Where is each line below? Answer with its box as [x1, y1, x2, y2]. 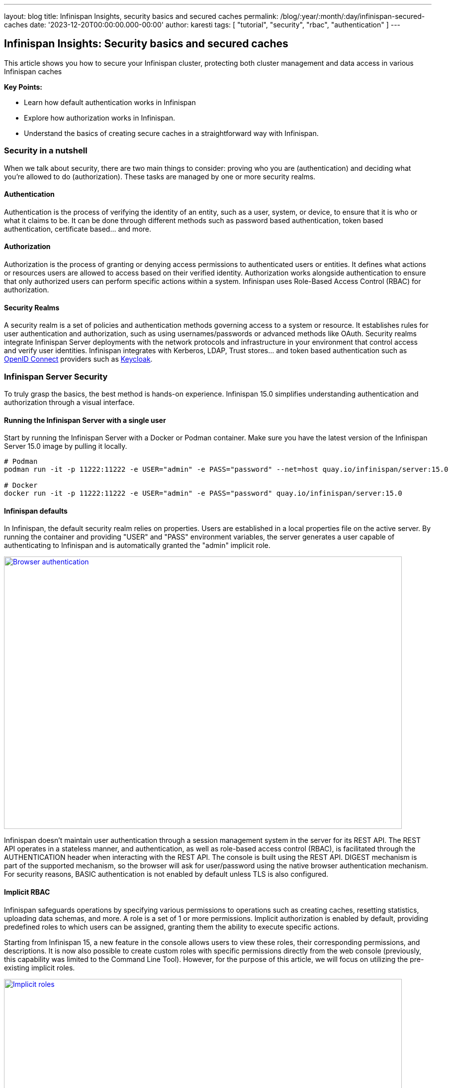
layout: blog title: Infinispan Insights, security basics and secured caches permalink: [4, 12, 278, 20]
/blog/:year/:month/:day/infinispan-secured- [280, 12, 425, 20]
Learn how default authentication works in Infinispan [24, 98, 196, 107]
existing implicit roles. [4, 963, 75, 972]
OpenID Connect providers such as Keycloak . [4, 355, 153, 364]
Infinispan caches [4, 67, 62, 76]
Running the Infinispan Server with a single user [4, 415, 166, 424]
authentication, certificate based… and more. [4, 224, 152, 233]
